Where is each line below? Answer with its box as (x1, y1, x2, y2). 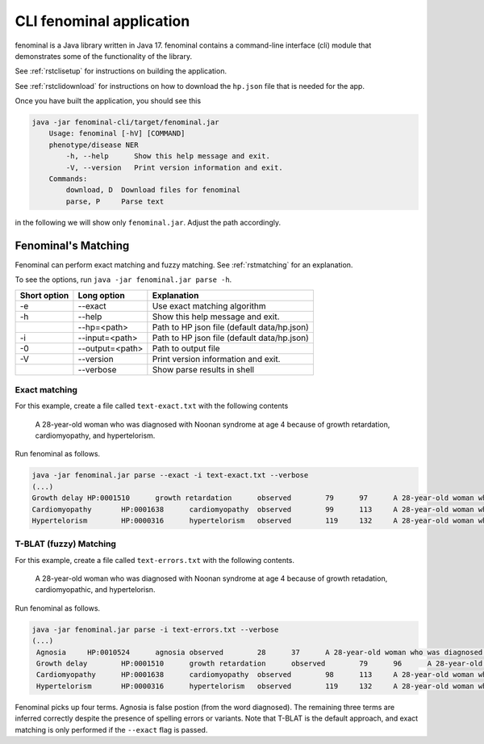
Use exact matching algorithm (152, 300, 266, 311)
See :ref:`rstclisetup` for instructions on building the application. (15, 66, 227, 76)
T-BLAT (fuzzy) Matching (15, 538, 117, 549)
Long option (77, 289, 125, 301)
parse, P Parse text (65, 196, 165, 206)
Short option (19, 289, 69, 301)
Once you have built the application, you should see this (15, 96, 202, 106)
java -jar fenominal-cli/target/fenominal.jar (31, 118, 219, 127)
